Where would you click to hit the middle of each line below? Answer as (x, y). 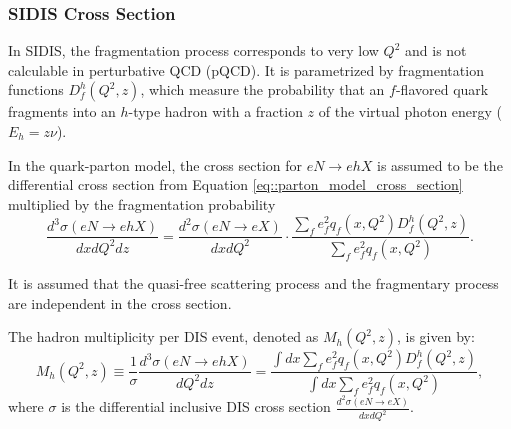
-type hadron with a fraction (215, 111)
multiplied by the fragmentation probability (142, 203)
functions (36, 89)
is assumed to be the (440, 164)
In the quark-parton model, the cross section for (155, 164)
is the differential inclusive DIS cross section (196, 406)
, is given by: (436, 336)
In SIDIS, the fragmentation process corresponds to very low (193, 50)
